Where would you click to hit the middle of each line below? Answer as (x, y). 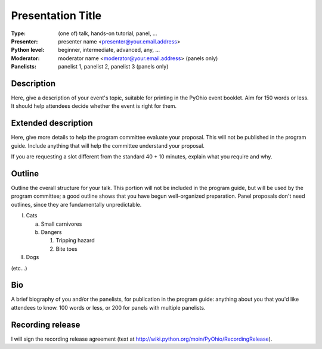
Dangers (51, 232)
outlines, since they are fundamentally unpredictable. (76, 204)
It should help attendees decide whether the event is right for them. (94, 106)
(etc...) (19, 268)
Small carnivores (61, 224)
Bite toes (66, 249)
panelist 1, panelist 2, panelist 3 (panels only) (113, 67)
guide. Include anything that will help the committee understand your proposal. (108, 145)
